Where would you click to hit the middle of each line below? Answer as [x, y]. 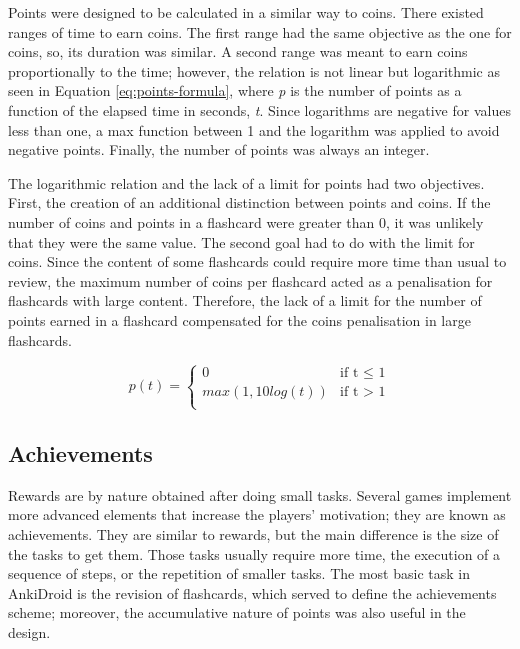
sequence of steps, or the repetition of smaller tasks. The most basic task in [239, 573]
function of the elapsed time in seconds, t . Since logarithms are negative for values [259, 109]
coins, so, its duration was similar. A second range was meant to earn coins [238, 51]
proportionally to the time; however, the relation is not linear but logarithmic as [254, 70]
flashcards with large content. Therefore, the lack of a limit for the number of [245, 300]
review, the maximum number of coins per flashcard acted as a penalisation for [250, 280]
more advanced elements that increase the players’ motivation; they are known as [257, 514]
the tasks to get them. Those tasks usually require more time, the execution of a [254, 553]
